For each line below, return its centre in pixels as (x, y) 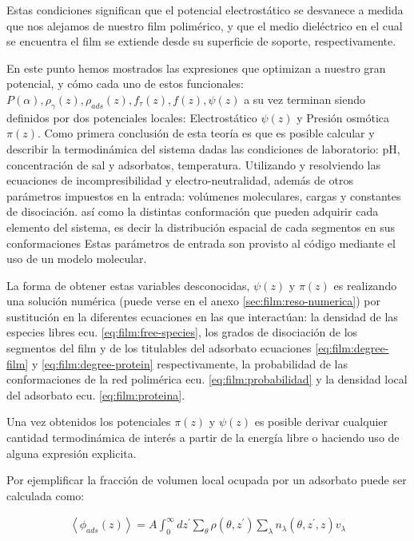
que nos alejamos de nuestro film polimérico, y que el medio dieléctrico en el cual (205, 25)
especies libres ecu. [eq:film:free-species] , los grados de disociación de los (182, 332)
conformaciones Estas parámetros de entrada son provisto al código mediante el (201, 243)
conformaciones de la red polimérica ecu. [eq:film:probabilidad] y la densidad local (207, 379)
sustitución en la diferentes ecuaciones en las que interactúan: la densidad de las (202, 316)
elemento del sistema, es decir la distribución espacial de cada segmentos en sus (201, 227)
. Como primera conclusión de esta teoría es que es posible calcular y (206, 133)
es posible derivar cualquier (321, 422)
